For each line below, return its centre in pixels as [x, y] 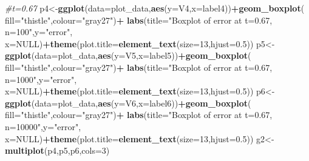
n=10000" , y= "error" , [43, 126]
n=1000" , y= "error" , [41, 79]
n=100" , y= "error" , [39, 32]
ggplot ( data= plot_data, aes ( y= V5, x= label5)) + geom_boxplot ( [128, 55]
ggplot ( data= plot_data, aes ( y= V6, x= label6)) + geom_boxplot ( [128, 103]
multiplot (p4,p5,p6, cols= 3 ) [57, 150]
